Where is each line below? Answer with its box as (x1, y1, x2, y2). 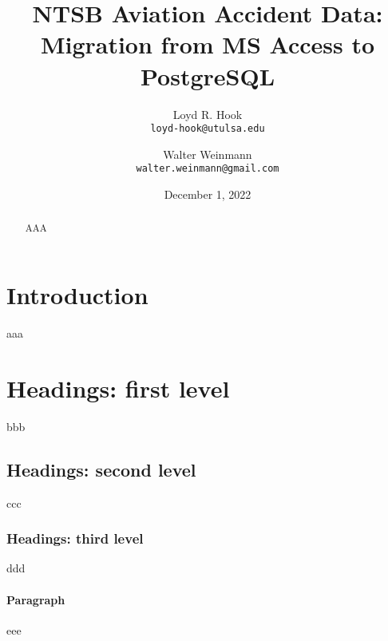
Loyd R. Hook (172, 105, 243, 122)
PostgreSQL (140, 59, 275, 92)
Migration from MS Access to (40, 28, 375, 61)
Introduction (6, 279, 148, 311)
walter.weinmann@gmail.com (136, 163, 279, 175)
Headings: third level (6, 528, 144, 548)
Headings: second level (6, 457, 196, 481)
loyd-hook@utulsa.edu (150, 123, 265, 135)
